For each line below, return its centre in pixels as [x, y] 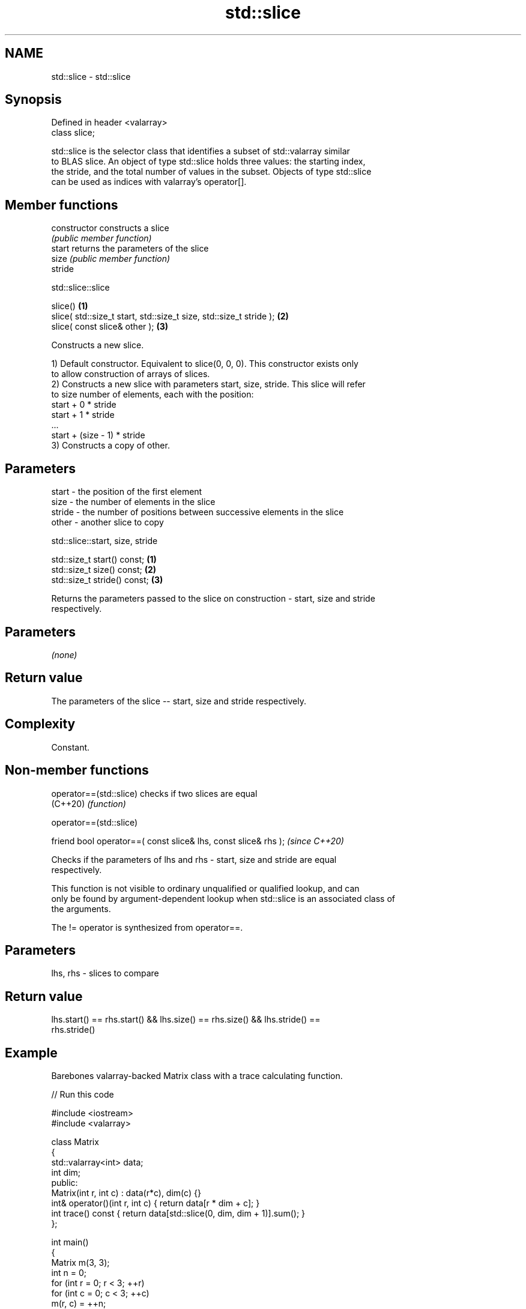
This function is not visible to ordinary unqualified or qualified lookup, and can [205, 888]
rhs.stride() [73, 1030]
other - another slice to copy [107, 522]
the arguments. [81, 908]
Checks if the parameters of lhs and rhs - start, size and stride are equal [194, 859]
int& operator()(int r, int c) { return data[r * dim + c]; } [156, 1203]
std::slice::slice [80, 288]
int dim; [66, 1173]
